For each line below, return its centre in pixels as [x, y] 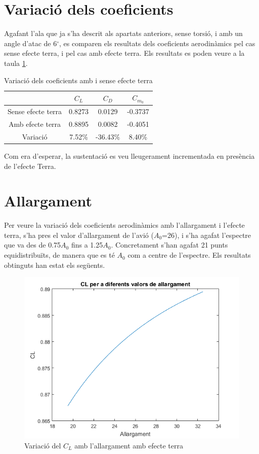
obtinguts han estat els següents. [55, 265]
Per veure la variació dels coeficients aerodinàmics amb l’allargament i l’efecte [124, 225]
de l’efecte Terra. [30, 166]
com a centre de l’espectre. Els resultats [189, 255]
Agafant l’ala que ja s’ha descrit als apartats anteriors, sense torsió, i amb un [123, 33]
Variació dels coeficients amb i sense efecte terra [78, 80]
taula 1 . [16, 63]
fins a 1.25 [87, 245]
